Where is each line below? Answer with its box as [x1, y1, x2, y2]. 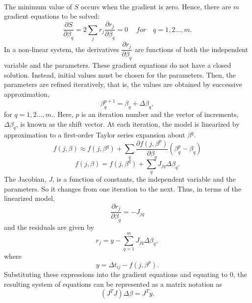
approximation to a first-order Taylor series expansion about [4, 130, 185, 140]
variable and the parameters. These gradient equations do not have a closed [4, 60, 231, 70]
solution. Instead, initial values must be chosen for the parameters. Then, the [4, 69, 236, 80]
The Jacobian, [4, 174, 47, 184]
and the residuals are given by [4, 222, 94, 232]
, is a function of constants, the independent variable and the [52, 174, 236, 184]
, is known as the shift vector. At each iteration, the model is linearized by [16, 118, 240, 129]
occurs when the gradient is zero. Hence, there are [80, 1, 231, 11]
